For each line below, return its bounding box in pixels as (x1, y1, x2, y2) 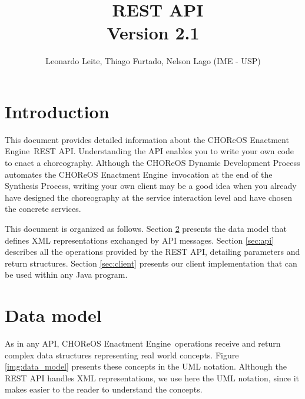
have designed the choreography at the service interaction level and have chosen (5, 191, 293, 203)
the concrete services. (5, 202, 81, 215)
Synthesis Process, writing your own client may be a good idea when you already (5, 179, 297, 192)
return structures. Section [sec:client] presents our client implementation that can (5, 257, 297, 269)
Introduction (5, 99, 110, 123)
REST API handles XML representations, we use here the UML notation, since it (5, 371, 300, 384)
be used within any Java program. (5, 268, 128, 281)
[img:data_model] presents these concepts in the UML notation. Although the (5, 360, 287, 373)
